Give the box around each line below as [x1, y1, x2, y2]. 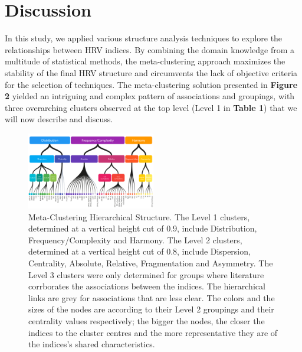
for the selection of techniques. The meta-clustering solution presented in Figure [5, 78, 298, 90]
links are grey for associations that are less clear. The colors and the [28, 291, 275, 304]
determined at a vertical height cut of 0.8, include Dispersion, [28, 245, 251, 258]
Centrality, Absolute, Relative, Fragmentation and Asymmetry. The [28, 256, 273, 269]
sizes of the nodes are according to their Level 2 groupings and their [28, 303, 274, 315]
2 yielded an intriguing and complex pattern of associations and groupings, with [5, 90, 295, 102]
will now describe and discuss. [5, 113, 113, 125]
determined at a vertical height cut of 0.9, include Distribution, [28, 222, 257, 234]
